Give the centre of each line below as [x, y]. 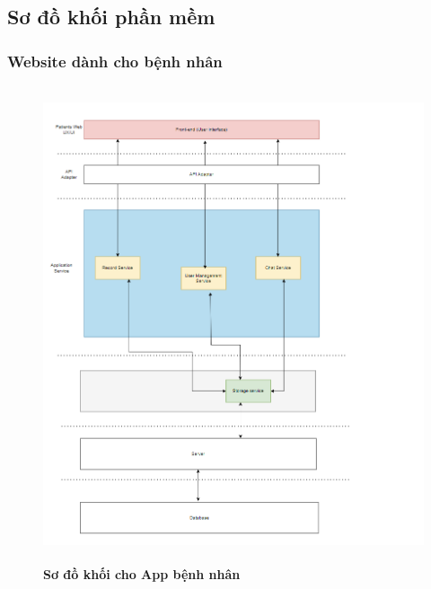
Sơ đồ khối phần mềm [111, 17]
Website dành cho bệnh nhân [115, 61]
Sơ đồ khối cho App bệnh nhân [142, 573]
